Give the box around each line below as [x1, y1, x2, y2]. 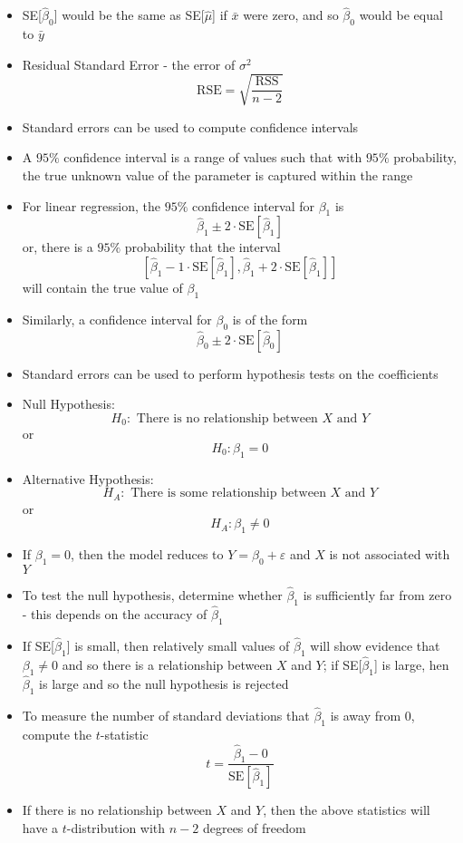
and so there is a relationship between [62, 655, 273, 674]
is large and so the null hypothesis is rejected [39, 674, 289, 693]
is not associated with [329, 544, 450, 563]
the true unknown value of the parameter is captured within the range [22, 165, 413, 184]
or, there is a [22, 237, 93, 257]
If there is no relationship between [22, 800, 212, 819]
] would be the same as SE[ [53, 5, 205, 24]
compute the [22, 724, 92, 743]
